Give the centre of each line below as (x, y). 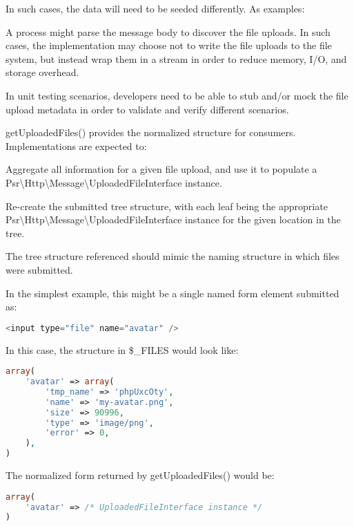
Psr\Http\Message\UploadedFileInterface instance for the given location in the (173, 219)
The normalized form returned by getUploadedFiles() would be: (140, 475)
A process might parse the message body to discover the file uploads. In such (168, 31)
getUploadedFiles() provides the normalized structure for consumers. (151, 132)
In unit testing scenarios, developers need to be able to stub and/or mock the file (177, 95)
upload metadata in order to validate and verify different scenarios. (147, 109)
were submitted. (39, 269)
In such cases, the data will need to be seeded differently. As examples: (155, 8)
